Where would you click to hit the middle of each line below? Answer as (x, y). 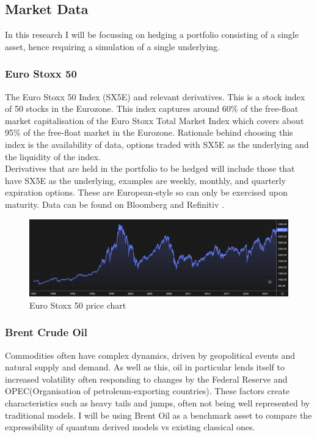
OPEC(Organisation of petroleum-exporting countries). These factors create (148, 391)
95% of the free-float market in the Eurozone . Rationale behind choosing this (149, 132)
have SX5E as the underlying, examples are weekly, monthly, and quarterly (145, 180)
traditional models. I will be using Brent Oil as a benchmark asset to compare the (158, 415)
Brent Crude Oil (46, 332)
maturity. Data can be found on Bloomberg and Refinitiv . (115, 204)
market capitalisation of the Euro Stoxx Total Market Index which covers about (155, 120)
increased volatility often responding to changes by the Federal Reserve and (146, 379)
